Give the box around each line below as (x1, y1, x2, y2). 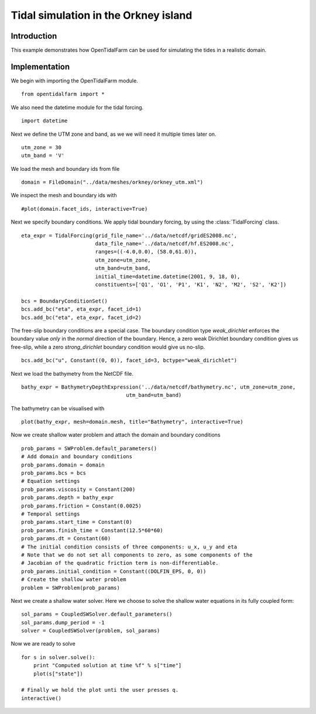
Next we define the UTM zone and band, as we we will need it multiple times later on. (11, 131, 217, 138)
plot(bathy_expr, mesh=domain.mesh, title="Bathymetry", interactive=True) (21, 418, 243, 425)
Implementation (11, 61, 70, 71)
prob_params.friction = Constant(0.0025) (21, 502, 142, 509)
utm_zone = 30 (21, 144, 61, 150)
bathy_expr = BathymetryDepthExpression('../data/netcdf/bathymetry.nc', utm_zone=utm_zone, (21, 383, 296, 390)
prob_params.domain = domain (21, 461, 105, 468)
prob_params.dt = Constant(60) (21, 535, 111, 542)
